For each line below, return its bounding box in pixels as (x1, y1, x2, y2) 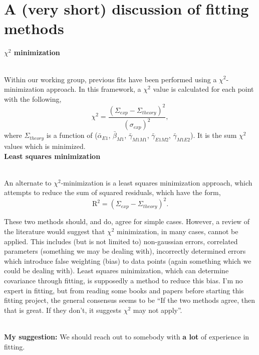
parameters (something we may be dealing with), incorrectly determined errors (4, 246, 246, 256)
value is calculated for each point (153, 84, 254, 94)
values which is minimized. (4, 140, 86, 151)
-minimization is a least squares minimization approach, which (61, 177, 252, 188)
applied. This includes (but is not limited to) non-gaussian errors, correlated (4, 236, 238, 246)
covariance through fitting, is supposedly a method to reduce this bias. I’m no (4, 275, 243, 285)
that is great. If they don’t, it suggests (4, 304, 122, 315)
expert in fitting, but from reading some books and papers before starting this (4, 285, 244, 295)
